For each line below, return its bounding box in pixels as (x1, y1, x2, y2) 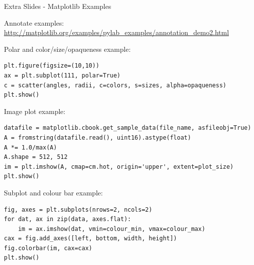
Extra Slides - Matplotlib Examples (4, 1, 111, 11)
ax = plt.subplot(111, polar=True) (4, 72, 121, 79)
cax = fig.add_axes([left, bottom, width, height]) (4, 235, 177, 242)
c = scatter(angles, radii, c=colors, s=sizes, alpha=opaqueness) (4, 81, 227, 89)
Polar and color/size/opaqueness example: (4, 43, 131, 54)
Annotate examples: (4, 17, 64, 28)
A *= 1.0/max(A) (4, 144, 57, 151)
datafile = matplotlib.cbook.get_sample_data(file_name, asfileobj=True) (4, 124, 252, 132)
